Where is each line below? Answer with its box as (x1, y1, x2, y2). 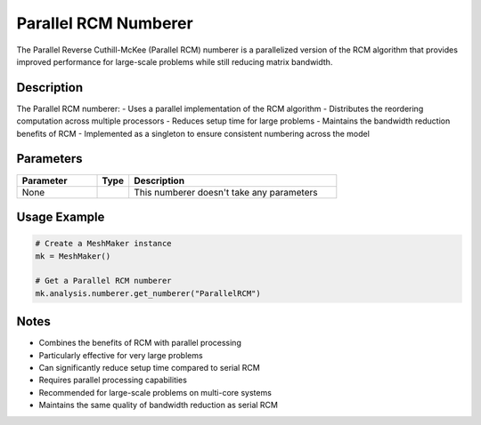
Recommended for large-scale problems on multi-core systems (38, 387, 272, 397)
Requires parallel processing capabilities (38, 374, 187, 386)
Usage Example (16, 209, 105, 224)
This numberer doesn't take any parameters (134, 186, 318, 198)
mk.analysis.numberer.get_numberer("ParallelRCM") (35, 288, 262, 298)
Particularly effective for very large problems (38, 349, 204, 360)
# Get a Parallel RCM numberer (35, 276, 173, 286)
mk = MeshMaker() (35, 251, 111, 261)
